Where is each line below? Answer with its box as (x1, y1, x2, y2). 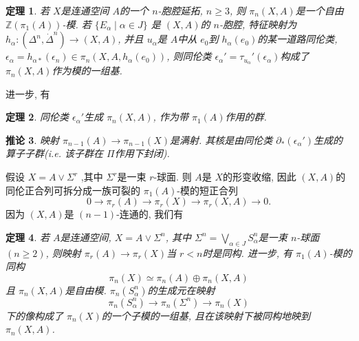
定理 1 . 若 (6, 3, 50, 17)
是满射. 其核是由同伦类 (170, 132, 273, 147)
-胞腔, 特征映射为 (219, 17, 297, 31)
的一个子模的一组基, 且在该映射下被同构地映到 (101, 308, 311, 322)
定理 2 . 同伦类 (6, 110, 69, 124)
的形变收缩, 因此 (223, 169, 296, 184)
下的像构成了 (6, 308, 63, 322)
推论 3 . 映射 (6, 132, 59, 147)
